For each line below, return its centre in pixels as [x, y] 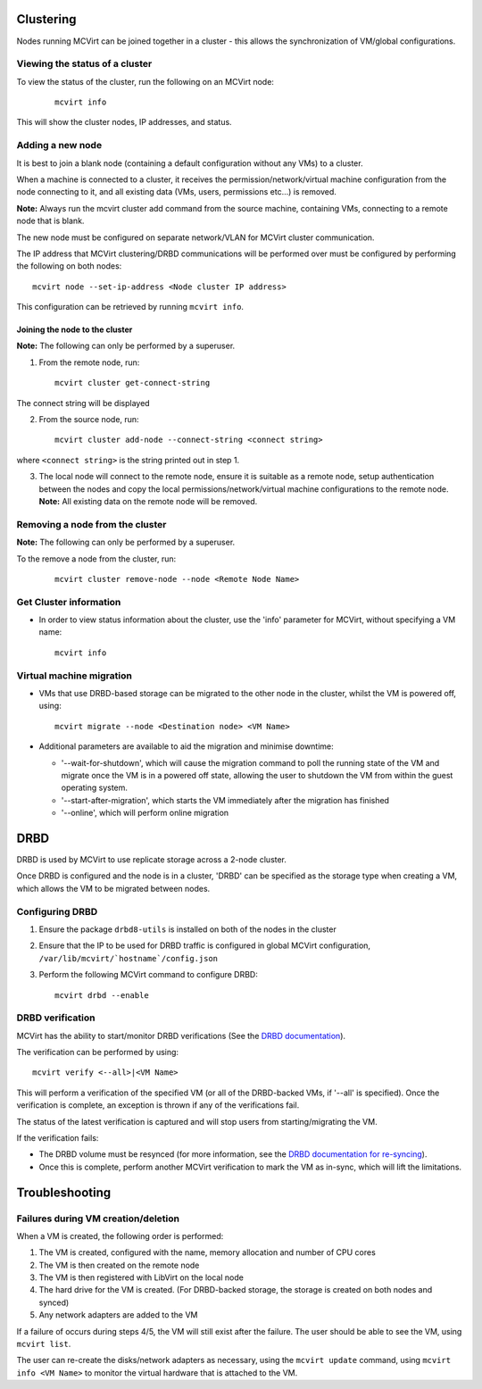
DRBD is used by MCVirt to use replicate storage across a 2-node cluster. [152, 860]
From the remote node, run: [89, 362]
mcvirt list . [44, 1344]
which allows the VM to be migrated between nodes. [113, 888]
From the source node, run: [89, 420]
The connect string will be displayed [83, 403]
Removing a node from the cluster [91, 524]
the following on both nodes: [69, 266]
